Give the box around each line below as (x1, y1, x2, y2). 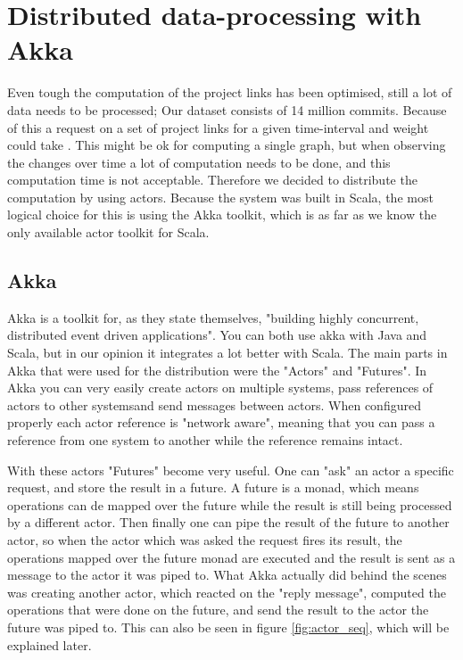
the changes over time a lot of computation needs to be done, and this (7, 153, 391, 171)
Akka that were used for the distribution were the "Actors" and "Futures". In (7, 360, 427, 379)
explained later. (7, 635, 92, 654)
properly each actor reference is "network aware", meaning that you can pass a (7, 413, 435, 432)
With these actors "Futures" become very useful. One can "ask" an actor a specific (7, 460, 454, 479)
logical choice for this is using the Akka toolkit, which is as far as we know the (7, 205, 437, 224)
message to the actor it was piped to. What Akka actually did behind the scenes (7, 565, 447, 584)
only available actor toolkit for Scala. (7, 223, 210, 242)
